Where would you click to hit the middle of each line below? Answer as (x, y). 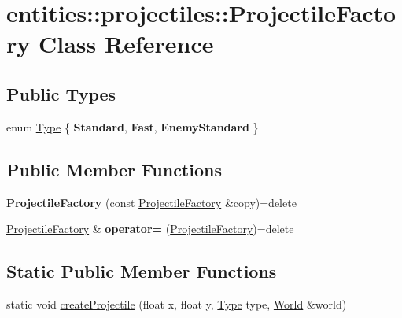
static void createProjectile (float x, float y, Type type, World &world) (177, 303)
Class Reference (126, 44)
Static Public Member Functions (142, 271)
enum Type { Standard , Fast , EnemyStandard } (133, 126)
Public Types (61, 93)
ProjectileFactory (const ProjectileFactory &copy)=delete (151, 202)
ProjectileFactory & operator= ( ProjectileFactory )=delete (150, 229)
